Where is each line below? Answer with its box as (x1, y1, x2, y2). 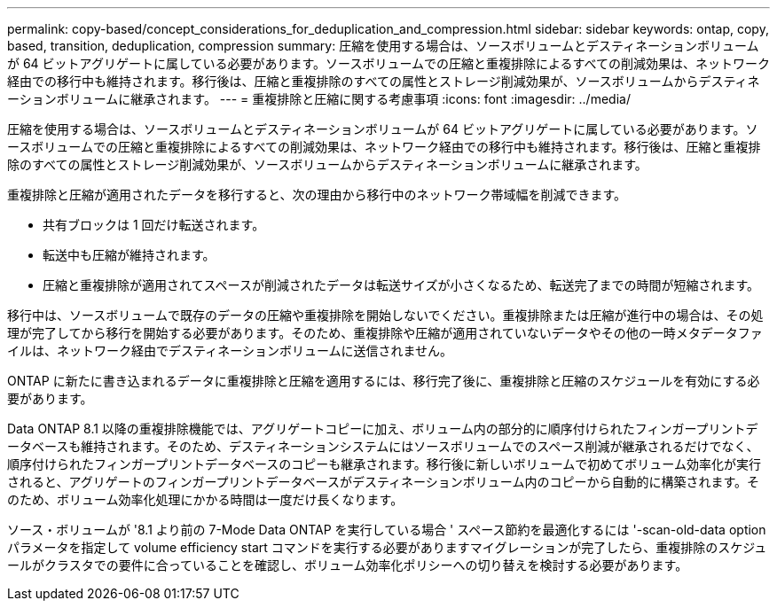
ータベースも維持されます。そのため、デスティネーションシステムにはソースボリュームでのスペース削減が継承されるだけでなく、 (7, 439, 759, 454)
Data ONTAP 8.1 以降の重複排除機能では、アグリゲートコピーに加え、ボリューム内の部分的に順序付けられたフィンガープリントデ (7, 421, 758, 436)
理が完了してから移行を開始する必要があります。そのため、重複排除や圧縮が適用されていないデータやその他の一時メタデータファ (7, 325, 763, 340)
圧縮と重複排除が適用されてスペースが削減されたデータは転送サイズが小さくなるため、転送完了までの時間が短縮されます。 (43, 277, 760, 292)
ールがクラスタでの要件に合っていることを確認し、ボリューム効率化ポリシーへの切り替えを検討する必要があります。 (7, 557, 688, 573)
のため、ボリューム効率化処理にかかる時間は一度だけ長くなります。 (7, 492, 404, 507)
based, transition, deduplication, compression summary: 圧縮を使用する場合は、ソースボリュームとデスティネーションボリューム (7, 38, 759, 53)
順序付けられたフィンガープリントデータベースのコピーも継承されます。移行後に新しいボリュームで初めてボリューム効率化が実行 (7, 456, 761, 472)
